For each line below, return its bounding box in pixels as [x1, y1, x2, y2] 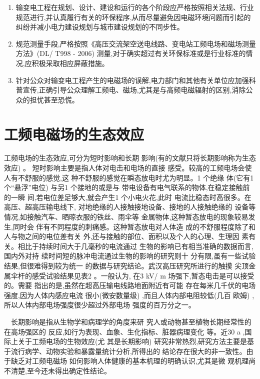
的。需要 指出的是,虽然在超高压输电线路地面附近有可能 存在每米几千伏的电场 [4, 280, 256, 290]
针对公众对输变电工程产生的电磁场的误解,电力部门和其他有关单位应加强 [15, 74, 249, 85]
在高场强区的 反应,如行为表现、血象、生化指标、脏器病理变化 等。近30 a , [4, 326, 245, 336]
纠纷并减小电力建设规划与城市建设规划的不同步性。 [15, 21, 184, 32]
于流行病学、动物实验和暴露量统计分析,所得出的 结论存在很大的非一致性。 [4, 345, 246, 356]
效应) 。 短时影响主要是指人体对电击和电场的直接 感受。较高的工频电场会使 [4, 162, 252, 173]
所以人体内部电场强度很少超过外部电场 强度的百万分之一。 [4, 299, 195, 310]
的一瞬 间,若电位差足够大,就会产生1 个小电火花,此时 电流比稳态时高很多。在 [4, 191, 251, 202]
